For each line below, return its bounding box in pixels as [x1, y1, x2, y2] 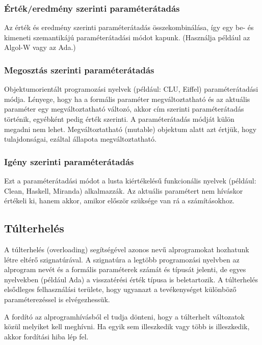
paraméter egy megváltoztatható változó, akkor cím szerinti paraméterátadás [4, 103, 244, 114]
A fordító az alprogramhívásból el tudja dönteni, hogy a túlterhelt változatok [4, 311, 245, 322]
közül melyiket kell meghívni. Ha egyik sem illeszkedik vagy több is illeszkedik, [4, 321, 250, 332]
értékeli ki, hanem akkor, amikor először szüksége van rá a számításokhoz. [4, 195, 235, 206]
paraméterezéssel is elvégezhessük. [4, 294, 110, 304]
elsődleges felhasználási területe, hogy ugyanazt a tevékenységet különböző [4, 284, 237, 295]
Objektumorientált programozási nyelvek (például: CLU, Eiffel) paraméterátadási [4, 84, 258, 94]
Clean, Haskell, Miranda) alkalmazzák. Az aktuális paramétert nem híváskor [4, 185, 243, 196]
